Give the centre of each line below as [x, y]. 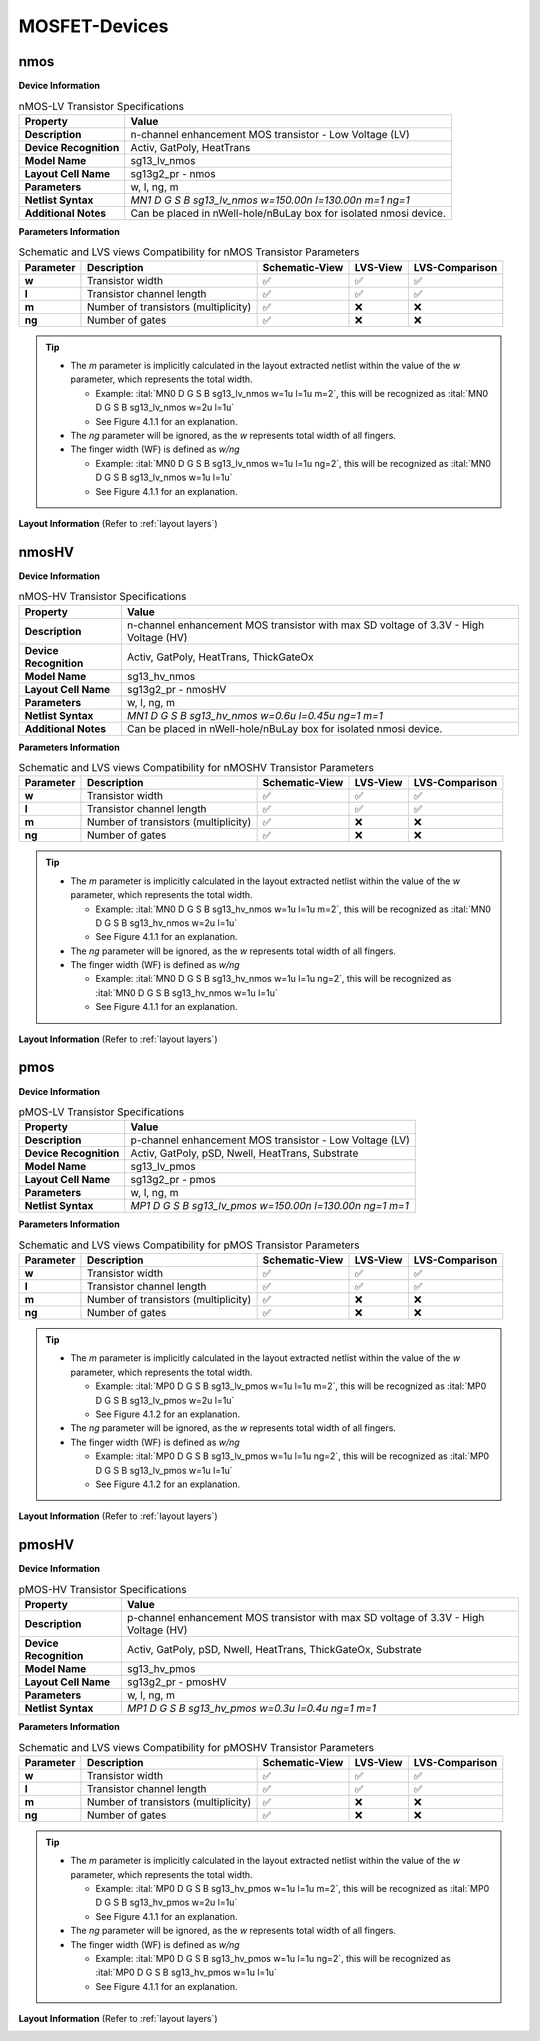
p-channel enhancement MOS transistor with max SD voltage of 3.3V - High [305, 1618]
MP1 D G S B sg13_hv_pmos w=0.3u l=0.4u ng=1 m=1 [251, 1708]
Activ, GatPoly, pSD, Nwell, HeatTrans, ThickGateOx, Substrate [274, 1650]
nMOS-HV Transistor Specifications [102, 597]
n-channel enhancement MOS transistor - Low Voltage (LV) [270, 134]
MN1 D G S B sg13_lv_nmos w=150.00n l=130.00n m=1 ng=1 [270, 200]
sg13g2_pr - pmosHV [176, 1682]
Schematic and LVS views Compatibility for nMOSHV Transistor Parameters [196, 768]
